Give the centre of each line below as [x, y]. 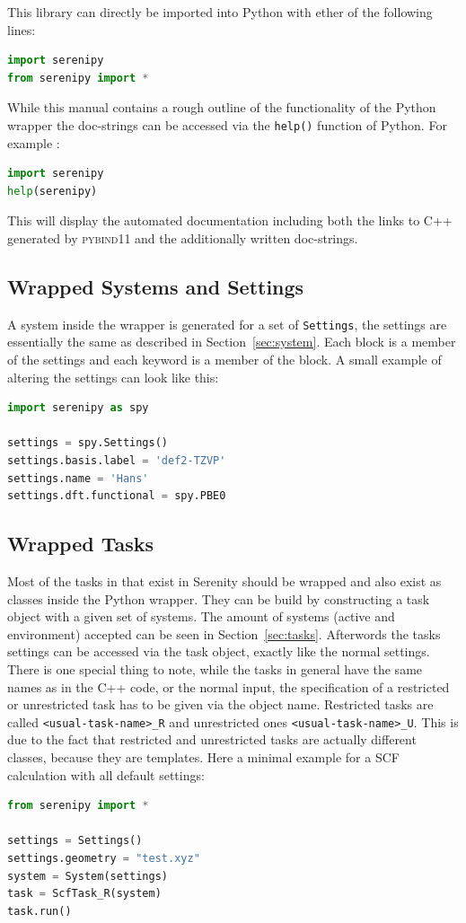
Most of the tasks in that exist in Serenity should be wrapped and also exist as [224, 581]
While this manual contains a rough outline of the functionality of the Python [222, 107]
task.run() [40, 911]
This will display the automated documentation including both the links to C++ [230, 220]
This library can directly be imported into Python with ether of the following [220, 12]
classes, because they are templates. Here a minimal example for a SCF [203, 757]
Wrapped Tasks [81, 544]
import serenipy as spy [78, 408]
